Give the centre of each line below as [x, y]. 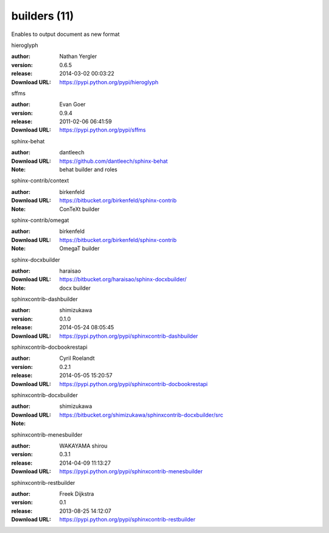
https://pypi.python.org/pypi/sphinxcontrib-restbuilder [127, 520]
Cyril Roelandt [77, 358]
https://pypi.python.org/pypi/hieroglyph [109, 82]
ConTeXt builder [80, 209]
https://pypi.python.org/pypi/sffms [103, 130]
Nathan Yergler [78, 56]
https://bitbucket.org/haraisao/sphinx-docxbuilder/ [123, 279]
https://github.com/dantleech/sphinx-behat [114, 161]
